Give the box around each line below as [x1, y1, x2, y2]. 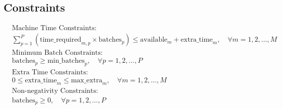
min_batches [47, 57, 85, 65]
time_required [40, 36, 82, 44]
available [140, 36, 168, 44]
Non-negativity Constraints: [12, 87, 98, 94]
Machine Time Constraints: [12, 25, 97, 32]
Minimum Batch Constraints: [12, 49, 103, 57]
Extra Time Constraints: [12, 69, 88, 76]
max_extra [70, 77, 103, 84]
